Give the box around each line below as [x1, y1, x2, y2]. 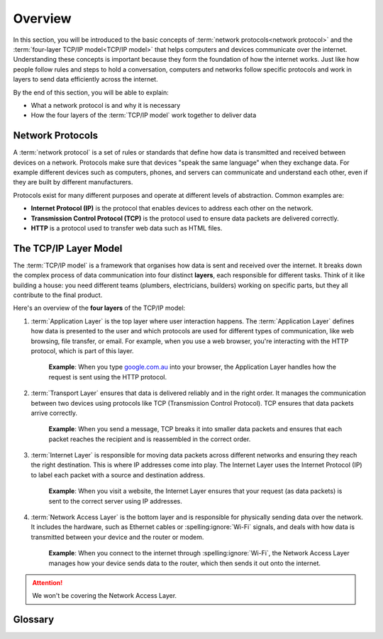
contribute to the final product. [13, 291, 103, 299]
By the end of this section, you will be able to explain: [13, 88, 170, 96]
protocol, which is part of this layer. [30, 346, 134, 355]
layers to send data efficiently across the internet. [13, 75, 159, 84]
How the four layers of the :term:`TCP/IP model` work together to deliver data [30, 111, 257, 120]
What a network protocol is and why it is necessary [30, 101, 181, 109]
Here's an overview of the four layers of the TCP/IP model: [13, 304, 186, 312]
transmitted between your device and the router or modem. [30, 533, 204, 541]
